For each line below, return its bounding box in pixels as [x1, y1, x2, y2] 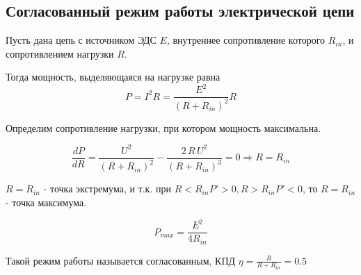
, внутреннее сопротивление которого [166, 33, 326, 47]
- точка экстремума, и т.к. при [43, 181, 171, 196]
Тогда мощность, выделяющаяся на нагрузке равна [6, 69, 220, 84]
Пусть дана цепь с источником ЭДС [6, 33, 157, 47]
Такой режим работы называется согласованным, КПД [6, 253, 236, 267]
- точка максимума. [6, 194, 87, 209]
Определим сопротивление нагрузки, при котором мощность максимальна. [6, 120, 321, 135]
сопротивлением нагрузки [6, 46, 114, 60]
